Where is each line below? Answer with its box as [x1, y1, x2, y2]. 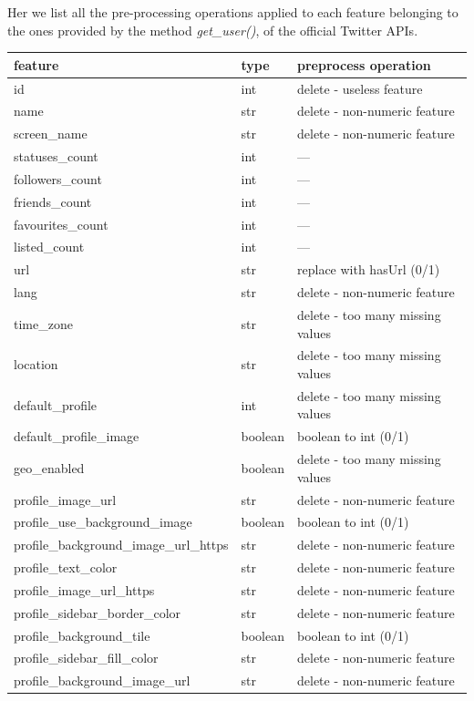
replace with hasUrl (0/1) [297, 260, 440, 279]
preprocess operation [297, 55, 431, 74]
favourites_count [14, 214, 108, 233]
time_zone [14, 314, 73, 333]
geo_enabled [14, 458, 85, 477]
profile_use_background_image [14, 512, 192, 531]
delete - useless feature [297, 78, 423, 98]
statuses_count [14, 147, 98, 166]
